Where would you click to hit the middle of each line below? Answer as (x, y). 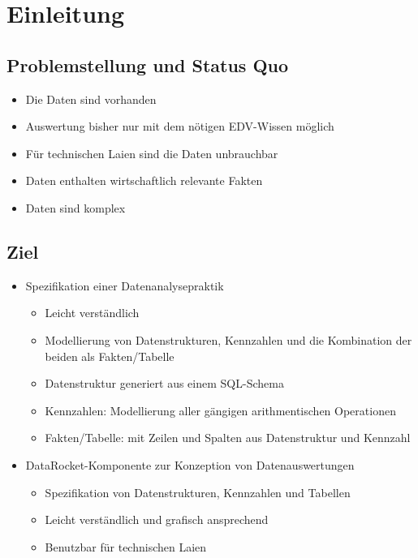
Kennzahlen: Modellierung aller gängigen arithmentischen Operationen (220, 410)
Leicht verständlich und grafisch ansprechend (157, 519)
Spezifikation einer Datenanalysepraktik (125, 285)
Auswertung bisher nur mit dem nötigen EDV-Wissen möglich (180, 126)
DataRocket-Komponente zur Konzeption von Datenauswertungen (190, 464)
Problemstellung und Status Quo (148, 64)
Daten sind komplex (75, 207)
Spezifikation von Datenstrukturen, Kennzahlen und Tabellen (198, 492)
